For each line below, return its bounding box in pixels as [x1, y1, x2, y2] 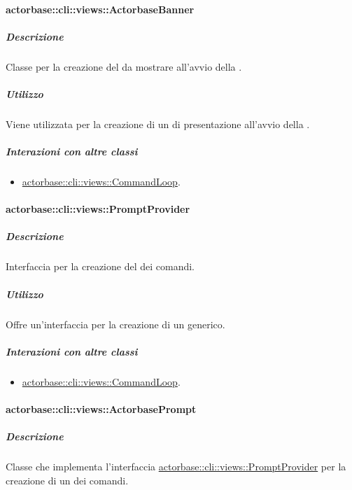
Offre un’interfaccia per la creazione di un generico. [6, 316, 225, 331]
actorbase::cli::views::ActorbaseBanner [6, 1, 195, 16]
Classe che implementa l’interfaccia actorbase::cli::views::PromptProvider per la [6, 459, 346, 474]
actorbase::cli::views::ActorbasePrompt [6, 401, 197, 416]
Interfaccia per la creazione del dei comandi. [6, 259, 195, 274]
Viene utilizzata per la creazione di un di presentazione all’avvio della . [6, 116, 310, 131]
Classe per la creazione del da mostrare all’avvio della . [6, 59, 242, 73]
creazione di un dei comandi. [6, 472, 129, 487]
